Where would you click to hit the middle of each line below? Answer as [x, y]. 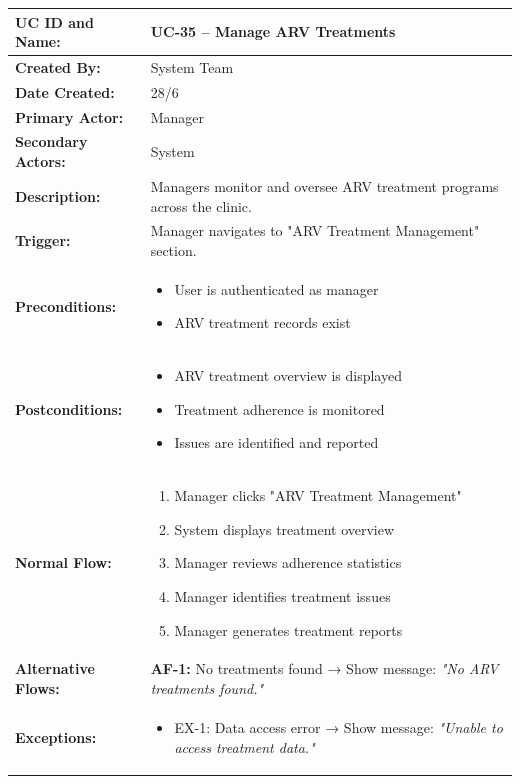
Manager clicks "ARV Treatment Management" [318, 495]
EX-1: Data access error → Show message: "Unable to [338, 726]
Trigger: [43, 240]
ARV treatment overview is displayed [288, 375]
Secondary [51, 141]
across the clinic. [201, 205]
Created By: [58, 66]
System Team [192, 66]
